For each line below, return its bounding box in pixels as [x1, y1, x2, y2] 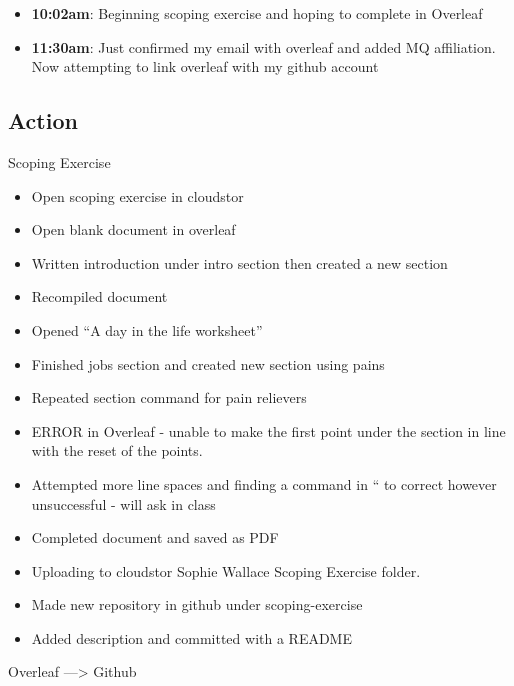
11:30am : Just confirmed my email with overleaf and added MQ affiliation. [31, 36, 496, 57]
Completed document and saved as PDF [31, 527, 279, 548]
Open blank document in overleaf [31, 219, 236, 240]
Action [8, 105, 78, 136]
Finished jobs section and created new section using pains [31, 353, 385, 374]
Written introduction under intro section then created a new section [31, 252, 448, 273]
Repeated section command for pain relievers [31, 387, 307, 408]
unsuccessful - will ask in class [31, 493, 216, 514]
